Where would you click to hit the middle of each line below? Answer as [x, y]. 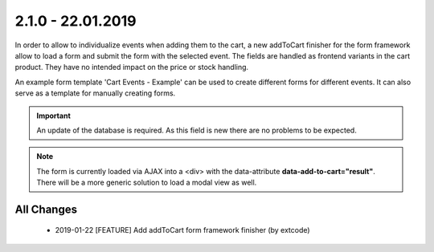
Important [54, 116]
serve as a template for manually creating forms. [95, 93]
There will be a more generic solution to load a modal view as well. [147, 183]
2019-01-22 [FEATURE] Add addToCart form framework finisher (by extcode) [182, 230]
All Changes [46, 209]
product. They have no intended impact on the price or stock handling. [132, 67]
